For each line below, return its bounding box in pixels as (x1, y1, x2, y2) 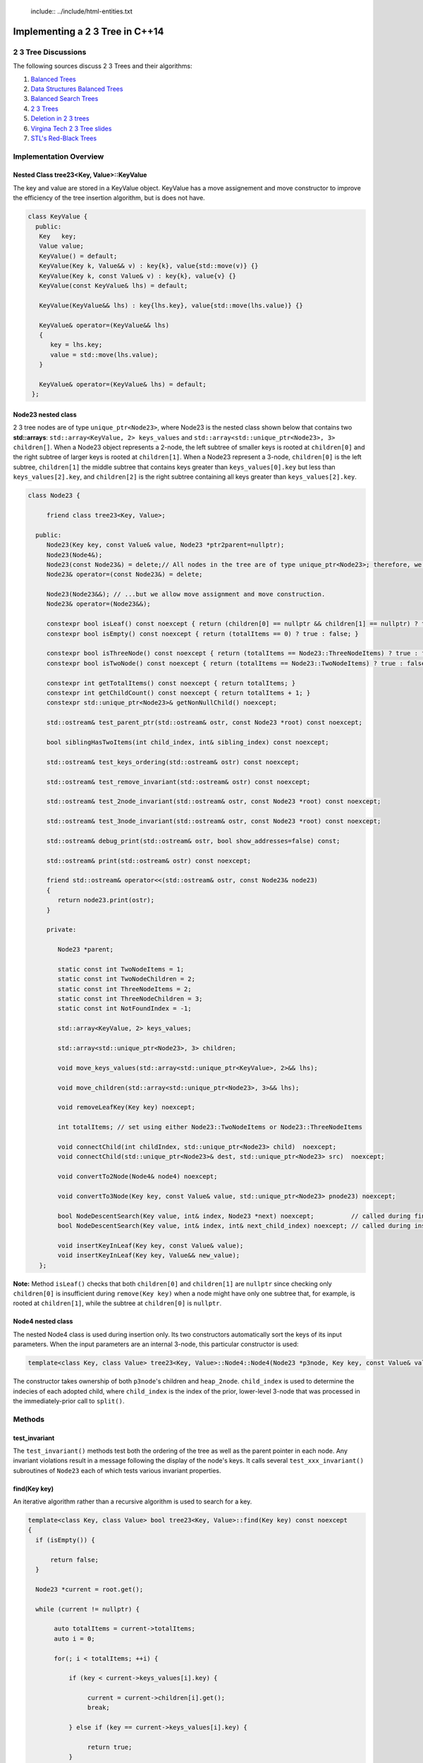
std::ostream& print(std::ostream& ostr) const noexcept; (46, 857, 252, 865)
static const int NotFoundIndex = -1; (57, 1005, 192, 1013)
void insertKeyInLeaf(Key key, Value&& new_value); (57, 1252, 240, 1259)
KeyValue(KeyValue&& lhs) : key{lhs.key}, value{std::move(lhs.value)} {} (39, 301, 303, 310)
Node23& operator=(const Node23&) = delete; (46, 571, 203, 578)
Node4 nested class (13, 1317, 73, 1326)
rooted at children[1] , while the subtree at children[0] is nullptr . (13, 1299, 222, 1307)
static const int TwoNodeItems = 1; (57, 965, 185, 973)
